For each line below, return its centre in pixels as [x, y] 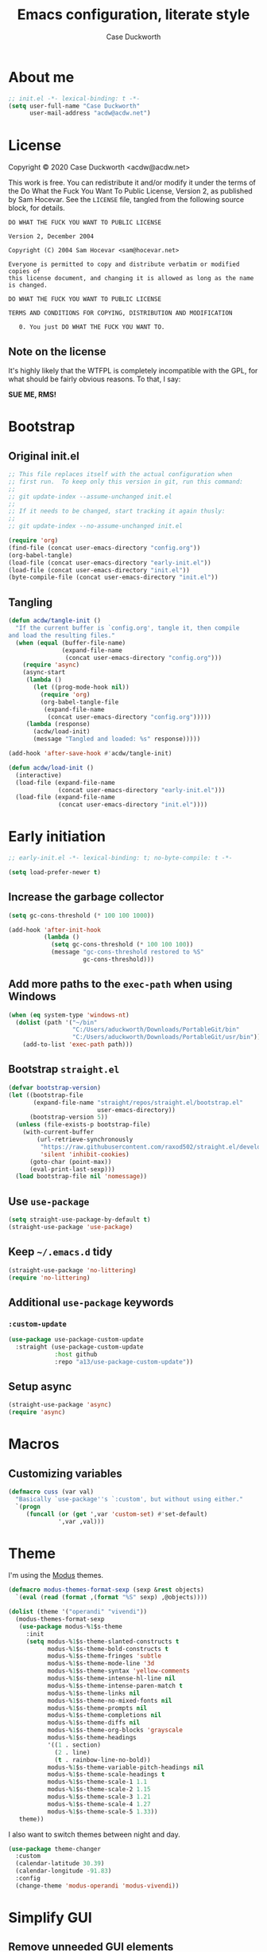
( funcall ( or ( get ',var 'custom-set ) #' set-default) [117, 1514]
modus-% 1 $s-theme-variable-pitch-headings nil [126, 1767]
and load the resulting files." [62, 635]
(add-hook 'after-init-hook [55, 930]
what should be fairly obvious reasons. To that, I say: [95, 379]
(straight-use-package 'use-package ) [71, 1227]
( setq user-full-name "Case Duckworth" [74, 106]
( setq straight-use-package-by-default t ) [79, 1220]
